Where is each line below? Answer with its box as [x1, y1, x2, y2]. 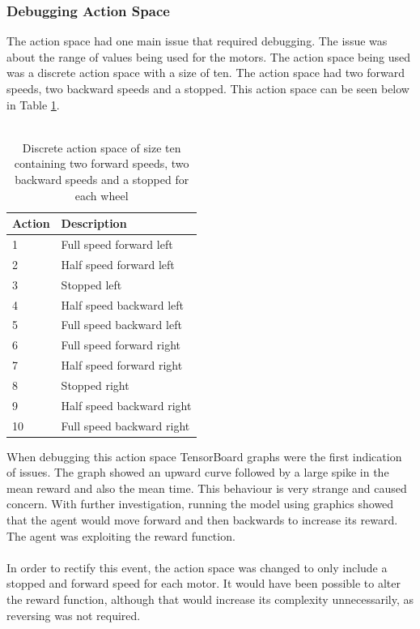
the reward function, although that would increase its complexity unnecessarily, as [6, 591, 414, 608]
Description [61, 215, 127, 232]
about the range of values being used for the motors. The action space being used [6, 48, 411, 65]
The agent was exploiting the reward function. [6, 527, 235, 544]
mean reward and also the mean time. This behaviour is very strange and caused [6, 479, 407, 496]
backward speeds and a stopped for [15, 170, 189, 187]
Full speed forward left [61, 236, 173, 252]
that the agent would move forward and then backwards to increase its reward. [6, 511, 398, 528]
